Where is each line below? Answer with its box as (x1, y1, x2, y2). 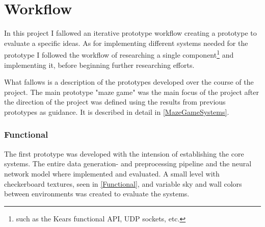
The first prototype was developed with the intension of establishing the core (4, 148, 244, 159)
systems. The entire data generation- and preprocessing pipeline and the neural (4, 158, 252, 169)
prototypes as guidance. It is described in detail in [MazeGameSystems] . (4, 106, 229, 117)
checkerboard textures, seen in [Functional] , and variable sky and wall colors (4, 178, 242, 189)
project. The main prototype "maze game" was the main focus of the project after (4, 86, 259, 97)
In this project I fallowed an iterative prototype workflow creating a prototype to (4, 28, 257, 38)
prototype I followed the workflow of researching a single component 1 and (4, 48, 234, 60)
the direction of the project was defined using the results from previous (4, 96, 226, 107)
